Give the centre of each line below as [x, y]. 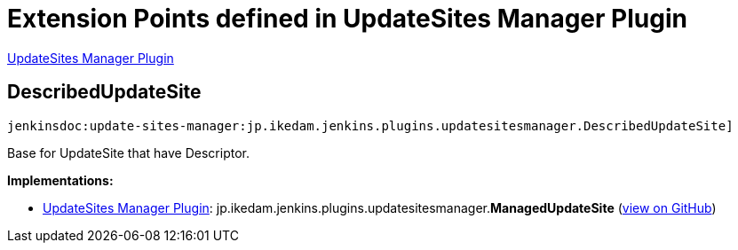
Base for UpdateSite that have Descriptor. [128, 152]
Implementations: [60, 180]
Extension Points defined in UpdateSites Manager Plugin [347, 19]
